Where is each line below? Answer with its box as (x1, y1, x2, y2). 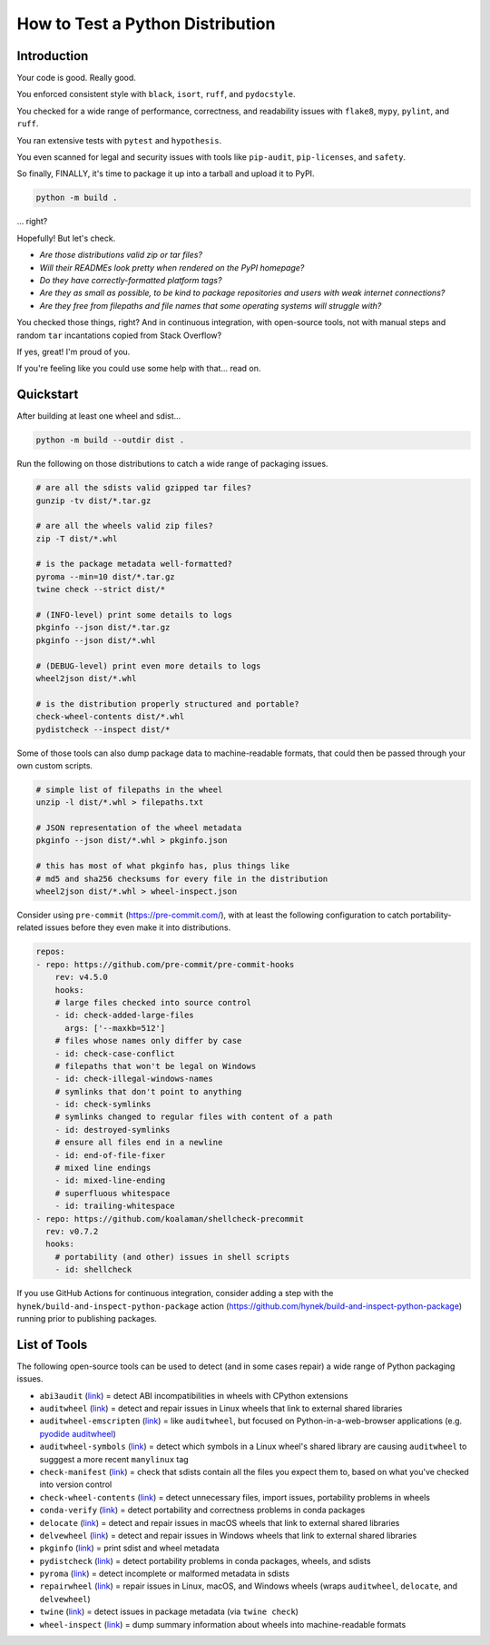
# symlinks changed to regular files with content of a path (54, 1112, 333, 1122)
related (16, 922, 44, 933)
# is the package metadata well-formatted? (35, 559, 233, 570)
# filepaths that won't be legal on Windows (54, 1061, 257, 1071)
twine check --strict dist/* (35, 584, 166, 595)
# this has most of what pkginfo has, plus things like (35, 861, 290, 871)
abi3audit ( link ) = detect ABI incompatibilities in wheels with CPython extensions (39, 1390, 348, 1401)
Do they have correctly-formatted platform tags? (39, 274, 222, 285)
